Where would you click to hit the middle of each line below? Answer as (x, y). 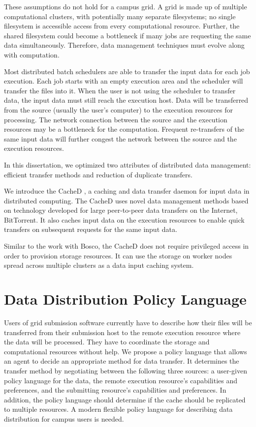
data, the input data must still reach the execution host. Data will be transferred (126, 100)
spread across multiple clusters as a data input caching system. (99, 265)
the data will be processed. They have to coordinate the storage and (107, 342)
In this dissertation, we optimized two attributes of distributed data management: (128, 164)
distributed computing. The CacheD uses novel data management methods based (126, 200)
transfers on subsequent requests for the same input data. (91, 229)
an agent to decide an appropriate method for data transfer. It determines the (122, 361)
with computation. (32, 54)
